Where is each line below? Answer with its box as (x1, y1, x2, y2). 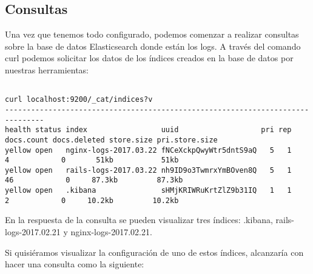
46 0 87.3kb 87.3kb (5, 176, 183, 185)
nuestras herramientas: (5, 63, 89, 76)
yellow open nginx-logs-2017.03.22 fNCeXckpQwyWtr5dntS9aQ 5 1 (5, 145, 292, 155)
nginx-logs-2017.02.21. (70, 226, 152, 238)
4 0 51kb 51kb (5, 156, 179, 165)
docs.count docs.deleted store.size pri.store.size (5, 135, 218, 144)
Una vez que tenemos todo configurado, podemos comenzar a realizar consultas (5, 28, 299, 41)
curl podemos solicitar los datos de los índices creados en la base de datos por (5, 52, 294, 64)
